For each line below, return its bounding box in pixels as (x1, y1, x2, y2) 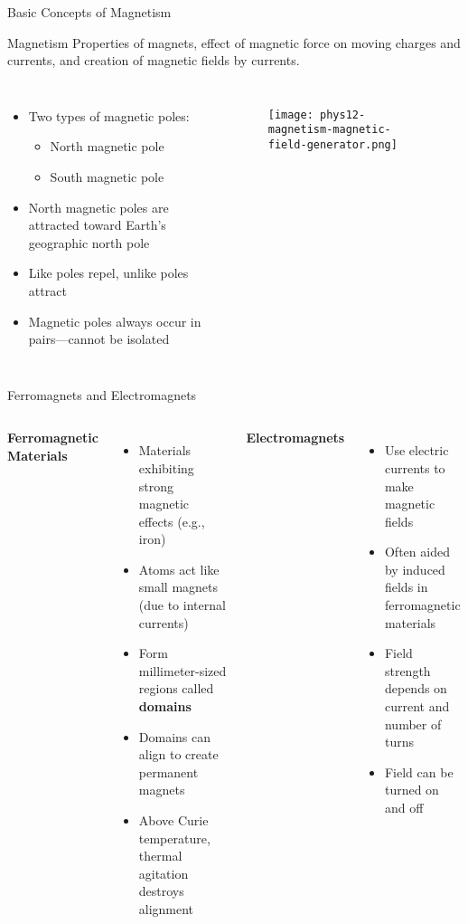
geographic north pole (28, 233, 150, 252)
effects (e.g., (138, 511, 205, 530)
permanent (138, 762, 199, 781)
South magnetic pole (50, 167, 164, 186)
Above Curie (138, 811, 209, 829)
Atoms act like (138, 559, 220, 578)
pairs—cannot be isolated (28, 329, 170, 348)
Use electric (384, 441, 449, 460)
